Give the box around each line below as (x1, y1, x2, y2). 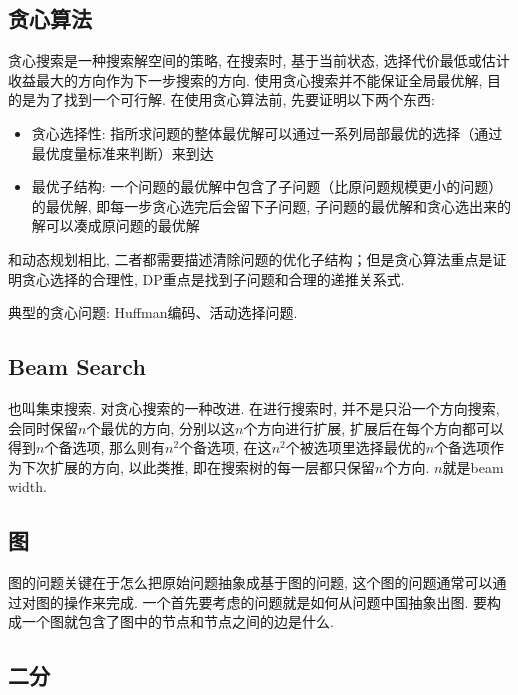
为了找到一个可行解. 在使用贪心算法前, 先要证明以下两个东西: (35, 89, 435, 110)
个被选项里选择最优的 (285, 437, 426, 458)
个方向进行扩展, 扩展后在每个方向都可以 (243, 417, 504, 438)
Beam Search (8, 351, 146, 382)
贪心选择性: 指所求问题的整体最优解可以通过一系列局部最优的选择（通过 (31, 122, 503, 143)
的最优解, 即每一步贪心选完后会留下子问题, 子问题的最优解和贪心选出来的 (31, 195, 511, 216)
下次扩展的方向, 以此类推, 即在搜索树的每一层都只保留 (21, 456, 376, 477)
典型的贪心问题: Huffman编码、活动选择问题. (8, 302, 298, 323)
